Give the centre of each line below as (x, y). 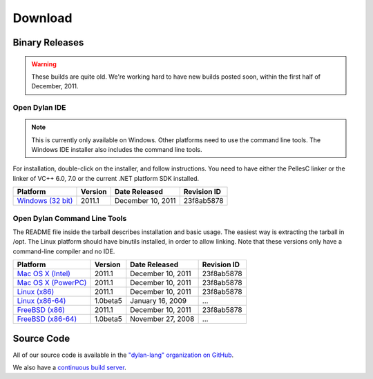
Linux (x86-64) (41, 301)
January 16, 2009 (158, 301)
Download (42, 18)
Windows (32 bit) (45, 201)
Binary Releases (48, 42)
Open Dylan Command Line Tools (70, 218)
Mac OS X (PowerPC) (52, 283)
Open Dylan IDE (39, 108)
